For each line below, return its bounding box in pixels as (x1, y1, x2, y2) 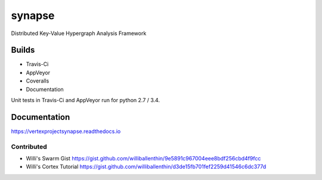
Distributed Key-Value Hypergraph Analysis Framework (11, 30, 147, 37)
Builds (11, 45, 35, 55)
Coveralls (26, 77, 49, 84)
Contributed (11, 143, 47, 151)
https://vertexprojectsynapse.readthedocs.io (11, 128, 121, 135)
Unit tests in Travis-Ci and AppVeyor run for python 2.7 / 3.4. (11, 97, 160, 104)
